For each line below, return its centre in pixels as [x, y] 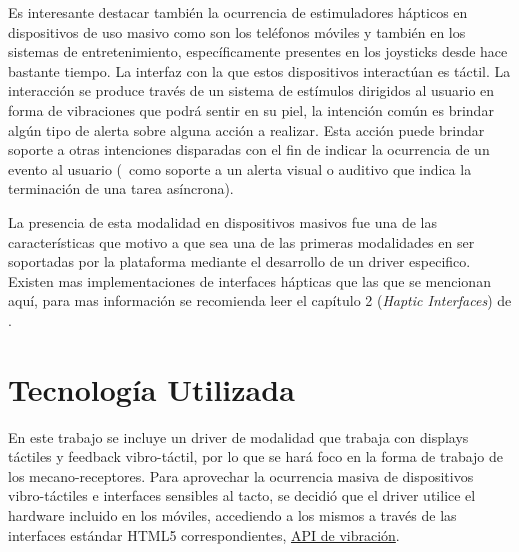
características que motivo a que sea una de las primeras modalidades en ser [241, 241]
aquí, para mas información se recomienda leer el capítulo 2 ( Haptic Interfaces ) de [260, 300]
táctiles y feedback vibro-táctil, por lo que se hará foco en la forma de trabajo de [256, 456]
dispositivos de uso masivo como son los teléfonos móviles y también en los [237, 31]
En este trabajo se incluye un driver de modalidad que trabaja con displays [238, 436]
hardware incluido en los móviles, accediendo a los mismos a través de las [232, 515]
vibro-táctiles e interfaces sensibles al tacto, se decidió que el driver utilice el [242, 495]
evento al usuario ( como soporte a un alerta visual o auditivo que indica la [240, 168]
